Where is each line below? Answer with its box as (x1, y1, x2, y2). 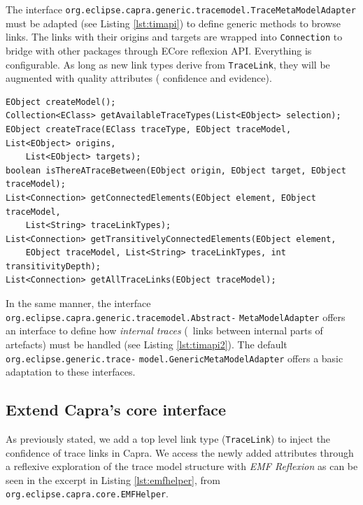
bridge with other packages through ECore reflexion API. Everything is (6, 43, 312, 57)
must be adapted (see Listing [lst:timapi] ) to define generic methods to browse (6, 15, 341, 30)
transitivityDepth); (6, 261, 101, 271)
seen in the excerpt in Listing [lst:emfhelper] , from (6, 472, 221, 487)
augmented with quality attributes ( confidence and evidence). (6, 71, 272, 85)
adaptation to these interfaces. (6, 364, 136, 379)
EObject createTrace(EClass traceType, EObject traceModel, (6, 124, 292, 134)
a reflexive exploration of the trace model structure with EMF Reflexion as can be (6, 459, 358, 474)
